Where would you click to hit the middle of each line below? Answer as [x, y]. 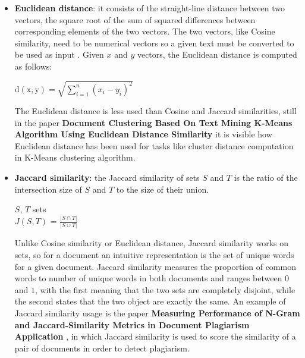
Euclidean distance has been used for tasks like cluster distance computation [154, 145]
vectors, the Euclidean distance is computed [217, 54]
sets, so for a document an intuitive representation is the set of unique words [154, 255]
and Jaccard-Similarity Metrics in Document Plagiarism [132, 324]
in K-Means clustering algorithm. [75, 157]
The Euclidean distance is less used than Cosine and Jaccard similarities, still [155, 111]
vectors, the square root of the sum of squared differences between [135, 19]
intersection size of [48, 189]
